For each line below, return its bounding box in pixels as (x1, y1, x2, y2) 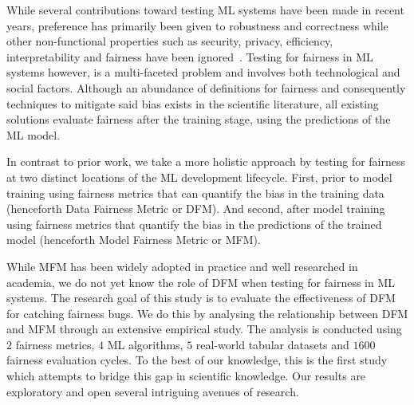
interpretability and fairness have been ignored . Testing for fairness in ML (6, 48, 373, 65)
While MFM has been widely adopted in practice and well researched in (6, 258, 358, 274)
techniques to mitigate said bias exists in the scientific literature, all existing (6, 95, 379, 112)
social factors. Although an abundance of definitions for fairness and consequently (6, 79, 406, 96)
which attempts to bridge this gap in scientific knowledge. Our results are (6, 368, 366, 384)
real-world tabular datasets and (195, 336, 349, 352)
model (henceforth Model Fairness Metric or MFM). (6, 231, 261, 248)
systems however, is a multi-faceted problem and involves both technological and (6, 64, 400, 81)
